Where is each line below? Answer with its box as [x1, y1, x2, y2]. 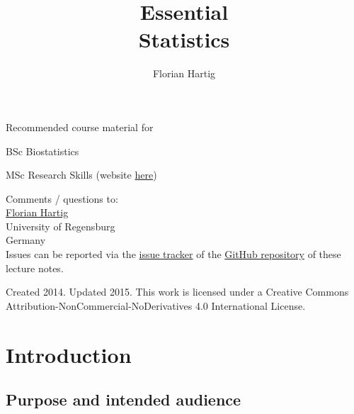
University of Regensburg [6, 218, 115, 233]
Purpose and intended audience [6, 388, 241, 410]
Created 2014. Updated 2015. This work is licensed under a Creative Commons [6, 284, 349, 299]
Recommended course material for [6, 119, 154, 134]
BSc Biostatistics [6, 143, 79, 158]
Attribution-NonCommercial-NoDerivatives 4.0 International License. [6, 298, 306, 313]
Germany [6, 233, 46, 247]
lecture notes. [6, 260, 64, 275]
